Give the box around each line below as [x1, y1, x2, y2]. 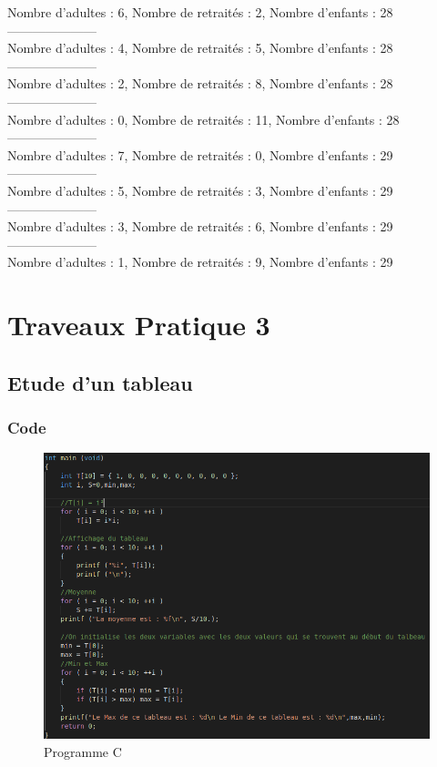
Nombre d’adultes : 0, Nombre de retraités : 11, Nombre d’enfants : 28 [7, 109, 400, 128]
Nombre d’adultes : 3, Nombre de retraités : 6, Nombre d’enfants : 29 [7, 217, 393, 236]
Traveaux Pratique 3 [7, 306, 270, 343]
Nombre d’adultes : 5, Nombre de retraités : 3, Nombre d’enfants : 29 [7, 180, 393, 199]
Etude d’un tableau [7, 368, 193, 396]
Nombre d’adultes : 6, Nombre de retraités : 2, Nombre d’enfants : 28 [7, 3, 393, 21]
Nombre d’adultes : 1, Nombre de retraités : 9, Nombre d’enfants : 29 [7, 252, 393, 271]
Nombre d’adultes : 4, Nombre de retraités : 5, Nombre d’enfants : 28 [7, 38, 393, 57]
